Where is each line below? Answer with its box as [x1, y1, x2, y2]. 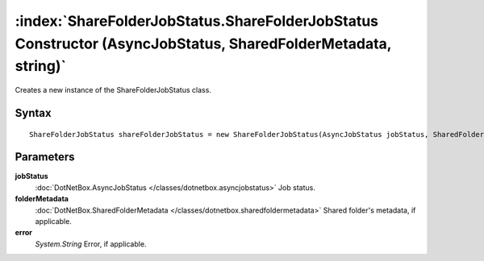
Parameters [15, 150, 75, 164]
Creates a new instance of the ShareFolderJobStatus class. [15, 85, 211, 95]
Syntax [15, 106, 52, 120]
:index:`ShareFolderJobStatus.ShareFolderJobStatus [15, 12, 379, 30]
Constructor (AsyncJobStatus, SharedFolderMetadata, [15, 35, 392, 52]
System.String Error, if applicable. [35, 238, 147, 249]
